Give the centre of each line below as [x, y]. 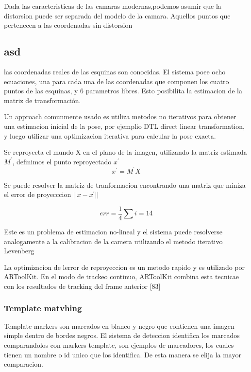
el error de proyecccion [38, 194]
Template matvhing [43, 308]
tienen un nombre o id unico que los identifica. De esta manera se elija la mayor [123, 354]
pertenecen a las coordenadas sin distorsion [68, 25]
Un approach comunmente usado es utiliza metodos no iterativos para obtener [120, 116]
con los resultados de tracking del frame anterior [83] [82, 286]
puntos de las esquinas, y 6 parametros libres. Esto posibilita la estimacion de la [123, 91]
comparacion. [24, 364]
